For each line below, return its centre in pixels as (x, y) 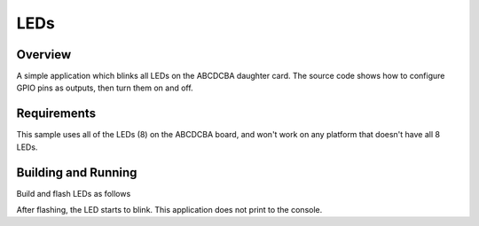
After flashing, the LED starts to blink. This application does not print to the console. (169, 210)
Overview (44, 55)
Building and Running (77, 172)
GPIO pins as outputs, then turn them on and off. (105, 88)
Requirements (56, 114)
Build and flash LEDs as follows (74, 193)
